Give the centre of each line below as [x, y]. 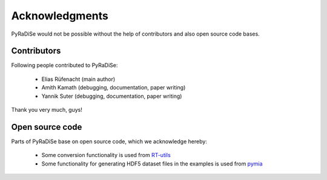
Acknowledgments [60, 16]
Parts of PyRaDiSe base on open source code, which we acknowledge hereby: [109, 141]
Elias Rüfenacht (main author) [78, 79]
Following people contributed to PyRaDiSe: [64, 65]
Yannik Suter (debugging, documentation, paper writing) [112, 96]
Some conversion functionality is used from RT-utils [106, 155]
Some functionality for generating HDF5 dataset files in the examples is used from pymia [152, 164]
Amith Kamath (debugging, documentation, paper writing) [114, 88]
